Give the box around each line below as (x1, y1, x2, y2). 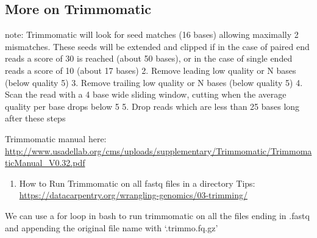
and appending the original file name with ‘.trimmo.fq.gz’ (5, 221, 218, 234)
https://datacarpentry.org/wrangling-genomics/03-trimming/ (19, 189, 248, 201)
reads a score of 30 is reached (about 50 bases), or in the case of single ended (5, 52, 293, 65)
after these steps (5, 112, 66, 124)
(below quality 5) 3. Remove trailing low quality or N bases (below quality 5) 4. (5, 76, 303, 88)
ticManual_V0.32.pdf (5, 156, 85, 169)
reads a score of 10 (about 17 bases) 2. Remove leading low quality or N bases (5, 63, 296, 76)
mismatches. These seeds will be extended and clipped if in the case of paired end (5, 40, 310, 52)
